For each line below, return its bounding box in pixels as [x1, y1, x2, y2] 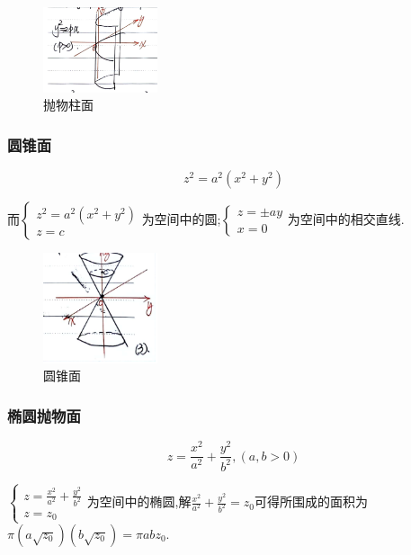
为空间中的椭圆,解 [86, 492, 192, 511]
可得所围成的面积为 [255, 492, 369, 511]
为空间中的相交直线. [287, 209, 405, 228]
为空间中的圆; [141, 209, 221, 228]
